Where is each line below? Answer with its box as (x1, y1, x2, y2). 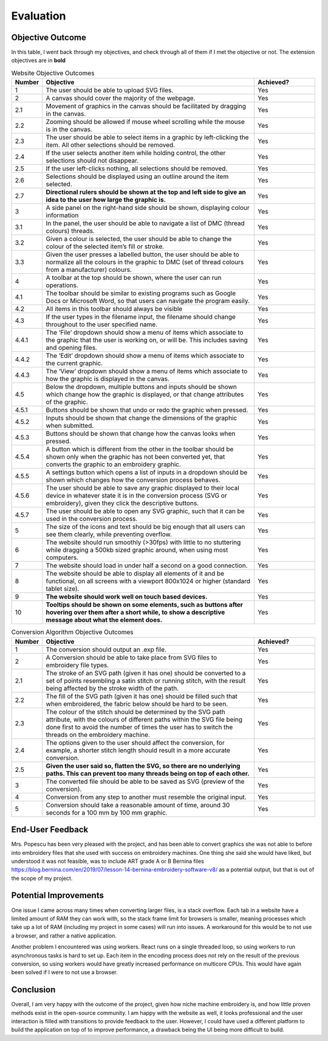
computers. (46, 554, 79, 562)
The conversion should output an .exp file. (46, 645, 167, 653)
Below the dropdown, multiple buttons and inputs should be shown (46, 383, 237, 391)
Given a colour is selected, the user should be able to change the (46, 235, 232, 243)
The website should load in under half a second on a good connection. (46, 562, 248, 570)
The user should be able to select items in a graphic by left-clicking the (46, 133, 249, 142)
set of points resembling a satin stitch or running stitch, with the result (46, 676, 246, 684)
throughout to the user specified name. (46, 320, 158, 329)
